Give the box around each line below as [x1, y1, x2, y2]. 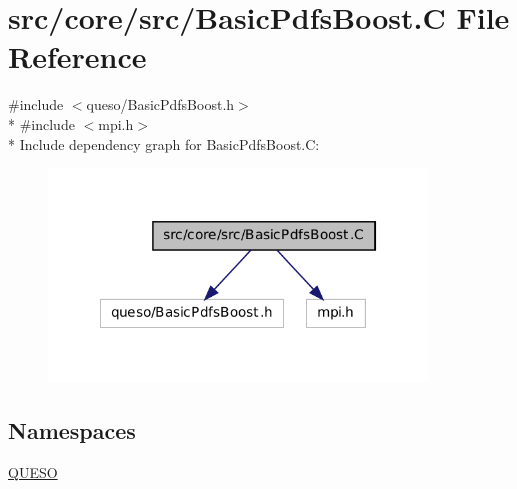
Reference [8, 36, 147, 77]
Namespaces [8, 414, 136, 445]
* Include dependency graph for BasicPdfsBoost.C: [8, 133, 320, 154]
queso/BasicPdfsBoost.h [86, 94, 235, 115]
